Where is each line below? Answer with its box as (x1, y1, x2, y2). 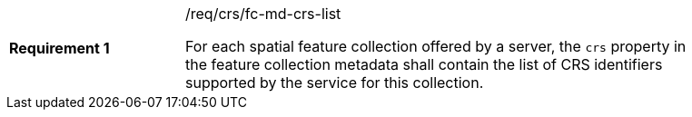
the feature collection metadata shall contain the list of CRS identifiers (185, 55, 663, 73)
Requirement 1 (9, 39, 110, 57)
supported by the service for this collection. (185, 73, 484, 92)
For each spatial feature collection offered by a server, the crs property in (185, 37, 687, 55)
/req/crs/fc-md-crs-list (185, 5, 341, 23)
